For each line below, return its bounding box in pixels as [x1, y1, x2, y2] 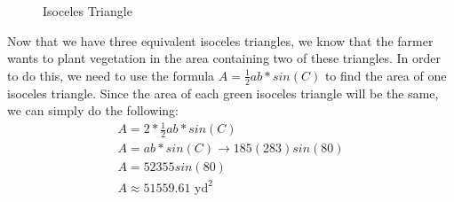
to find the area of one [324, 66, 447, 84]
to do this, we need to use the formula [7, 66, 215, 84]
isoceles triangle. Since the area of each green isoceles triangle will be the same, [7, 83, 439, 102]
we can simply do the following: [7, 101, 179, 120]
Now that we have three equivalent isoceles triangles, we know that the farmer [7, 31, 434, 50]
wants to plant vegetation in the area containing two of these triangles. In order [7, 49, 442, 67]
